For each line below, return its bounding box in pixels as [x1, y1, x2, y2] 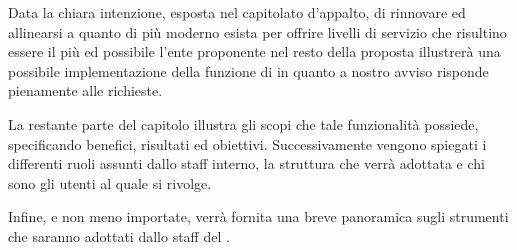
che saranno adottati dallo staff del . [8, 225, 230, 246]
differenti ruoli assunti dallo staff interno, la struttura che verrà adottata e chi [8, 153, 485, 174]
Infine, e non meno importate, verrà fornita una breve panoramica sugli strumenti [8, 206, 509, 227]
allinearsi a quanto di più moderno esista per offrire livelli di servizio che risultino [8, 21, 507, 42]
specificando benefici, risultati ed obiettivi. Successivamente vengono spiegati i [8, 133, 487, 154]
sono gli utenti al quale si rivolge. [8, 172, 212, 193]
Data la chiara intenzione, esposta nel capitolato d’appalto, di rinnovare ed [8, 2, 466, 22]
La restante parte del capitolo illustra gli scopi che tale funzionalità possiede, [8, 113, 479, 134]
